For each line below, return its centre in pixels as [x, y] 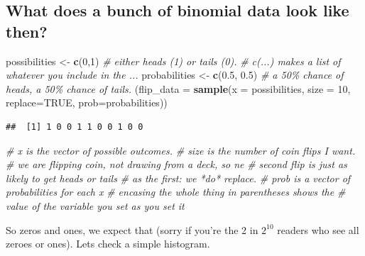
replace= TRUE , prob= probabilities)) [87, 102]
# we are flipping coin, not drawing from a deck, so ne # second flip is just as [176, 164]
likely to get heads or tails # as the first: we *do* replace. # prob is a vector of [178, 178]
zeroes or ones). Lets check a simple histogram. [108, 244]
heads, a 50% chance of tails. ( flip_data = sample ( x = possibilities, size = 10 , [178, 88]
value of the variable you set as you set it [95, 205]
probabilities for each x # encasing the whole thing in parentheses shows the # [176, 192]
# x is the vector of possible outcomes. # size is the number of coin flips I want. [181, 150]
